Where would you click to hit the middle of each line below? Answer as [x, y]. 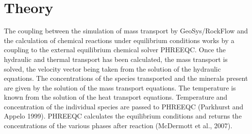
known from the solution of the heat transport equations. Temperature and [116, 97]
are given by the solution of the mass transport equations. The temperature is [120, 87]
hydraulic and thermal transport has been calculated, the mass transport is [116, 59]
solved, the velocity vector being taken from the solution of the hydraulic [112, 68]
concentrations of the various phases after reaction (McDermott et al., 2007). [118, 126]
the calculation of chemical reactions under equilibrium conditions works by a [119, 40]
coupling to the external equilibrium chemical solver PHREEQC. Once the [115, 50]
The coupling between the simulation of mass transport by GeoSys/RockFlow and [126, 31]
